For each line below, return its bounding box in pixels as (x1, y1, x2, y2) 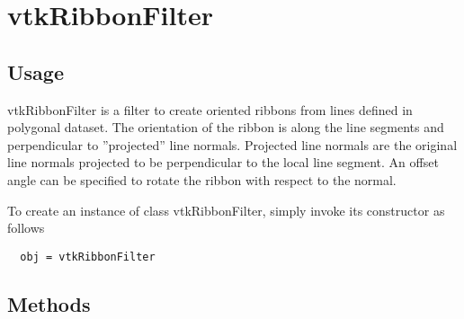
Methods (7, 289, 91, 317)
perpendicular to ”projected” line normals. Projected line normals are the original (7, 135, 458, 154)
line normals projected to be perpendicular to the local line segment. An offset (7, 153, 439, 172)
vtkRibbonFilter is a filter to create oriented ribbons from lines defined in (7, 100, 413, 119)
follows (7, 218, 45, 237)
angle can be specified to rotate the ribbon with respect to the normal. (7, 170, 397, 189)
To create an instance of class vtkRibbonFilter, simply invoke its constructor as (7, 200, 445, 219)
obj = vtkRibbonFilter (20, 250, 156, 263)
